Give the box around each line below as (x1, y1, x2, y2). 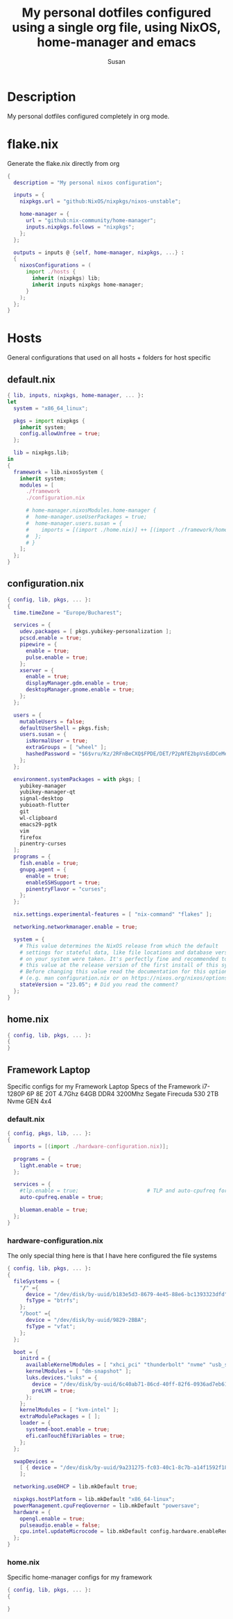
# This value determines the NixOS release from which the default (19, 942, 218, 949)
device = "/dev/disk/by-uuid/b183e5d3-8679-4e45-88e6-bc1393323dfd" (25, 1291, 228, 1298)
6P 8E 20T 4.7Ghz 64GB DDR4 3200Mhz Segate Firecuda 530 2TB (26, 1089, 219, 1098)
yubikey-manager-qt (19, 789, 76, 796)
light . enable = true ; (19, 1161, 82, 1169)
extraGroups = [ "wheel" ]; (25, 744, 107, 751)
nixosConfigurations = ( (19, 262, 92, 269)
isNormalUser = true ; (25, 737, 89, 744)
